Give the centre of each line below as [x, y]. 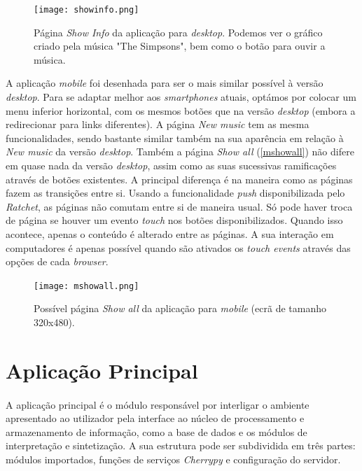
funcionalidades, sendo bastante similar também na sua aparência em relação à [175, 138]
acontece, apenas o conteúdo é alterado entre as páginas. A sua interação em [170, 233]
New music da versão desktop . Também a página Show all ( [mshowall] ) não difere [180, 152]
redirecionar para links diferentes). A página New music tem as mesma [158, 124]
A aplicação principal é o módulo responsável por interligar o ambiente [158, 404]
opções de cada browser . [57, 261]
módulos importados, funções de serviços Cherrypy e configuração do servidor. [173, 459]
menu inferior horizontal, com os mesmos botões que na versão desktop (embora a [181, 110]
